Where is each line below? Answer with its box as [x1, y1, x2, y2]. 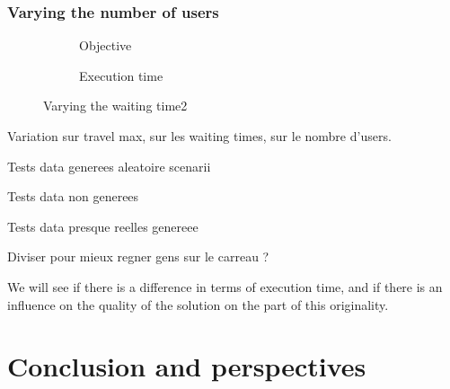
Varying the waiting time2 [43, 96, 188, 115]
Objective [79, 36, 132, 55]
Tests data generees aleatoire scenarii [7, 156, 211, 175]
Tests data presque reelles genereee [7, 217, 199, 235]
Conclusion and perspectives [7, 348, 366, 385]
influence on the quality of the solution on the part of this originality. [7, 295, 389, 314]
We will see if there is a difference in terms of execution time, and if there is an [7, 277, 443, 296]
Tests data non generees [7, 187, 139, 206]
